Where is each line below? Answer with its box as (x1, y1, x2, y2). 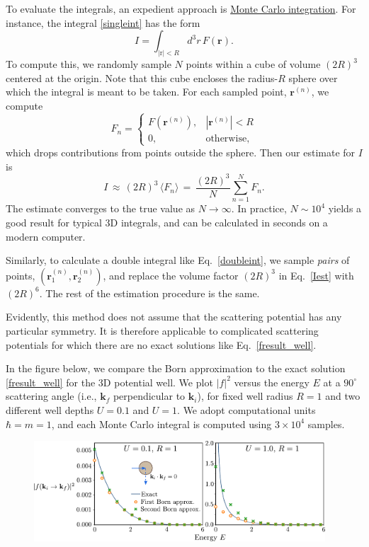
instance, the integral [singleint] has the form (6, 15, 200, 30)
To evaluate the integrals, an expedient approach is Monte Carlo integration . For (6, 1, 356, 16)
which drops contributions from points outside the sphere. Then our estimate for (6, 144, 356, 159)
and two (325, 388, 361, 403)
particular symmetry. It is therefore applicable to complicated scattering (6, 323, 319, 338)
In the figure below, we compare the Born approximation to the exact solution (6, 361, 346, 376)
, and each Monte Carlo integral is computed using (51, 416, 272, 431)
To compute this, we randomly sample (6, 57, 171, 71)
